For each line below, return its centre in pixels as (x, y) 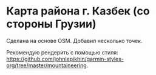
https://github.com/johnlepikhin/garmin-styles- (65, 59)
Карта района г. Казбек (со (78, 11)
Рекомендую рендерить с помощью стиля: (62, 52)
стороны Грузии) (51, 24)
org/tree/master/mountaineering (46, 65)
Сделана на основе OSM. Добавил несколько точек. (74, 41)
